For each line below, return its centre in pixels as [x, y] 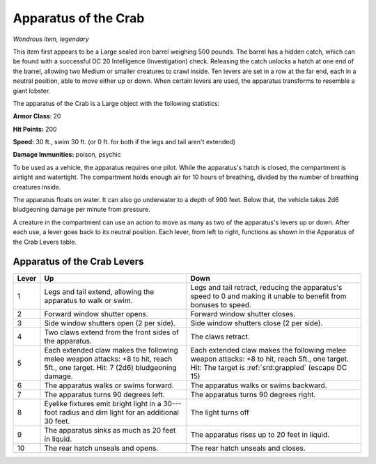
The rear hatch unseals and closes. [248, 448]
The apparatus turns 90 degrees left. [104, 395]
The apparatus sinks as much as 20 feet [110, 431]
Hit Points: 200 [35, 129]
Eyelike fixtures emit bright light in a [103, 404]
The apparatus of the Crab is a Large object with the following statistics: [116, 103]
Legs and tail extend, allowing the [99, 292]
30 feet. [57, 422]
